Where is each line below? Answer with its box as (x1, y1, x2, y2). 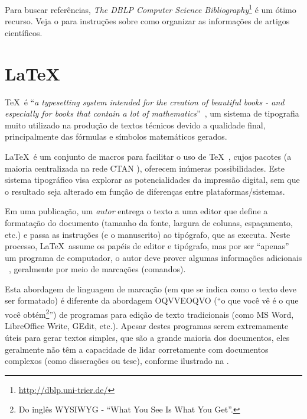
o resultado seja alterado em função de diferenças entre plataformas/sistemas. (5, 185, 285, 197)
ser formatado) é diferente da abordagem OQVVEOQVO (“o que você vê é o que (5, 294, 299, 307)
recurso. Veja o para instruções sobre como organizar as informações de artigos (5, 15, 290, 27)
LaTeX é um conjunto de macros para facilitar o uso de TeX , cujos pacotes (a (5, 150, 292, 162)
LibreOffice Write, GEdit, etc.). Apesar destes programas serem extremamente (5, 320, 289, 332)
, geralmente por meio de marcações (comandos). (9, 263, 186, 275)
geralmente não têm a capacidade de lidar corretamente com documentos (5, 343, 269, 355)
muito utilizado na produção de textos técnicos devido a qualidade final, (5, 118, 266, 131)
